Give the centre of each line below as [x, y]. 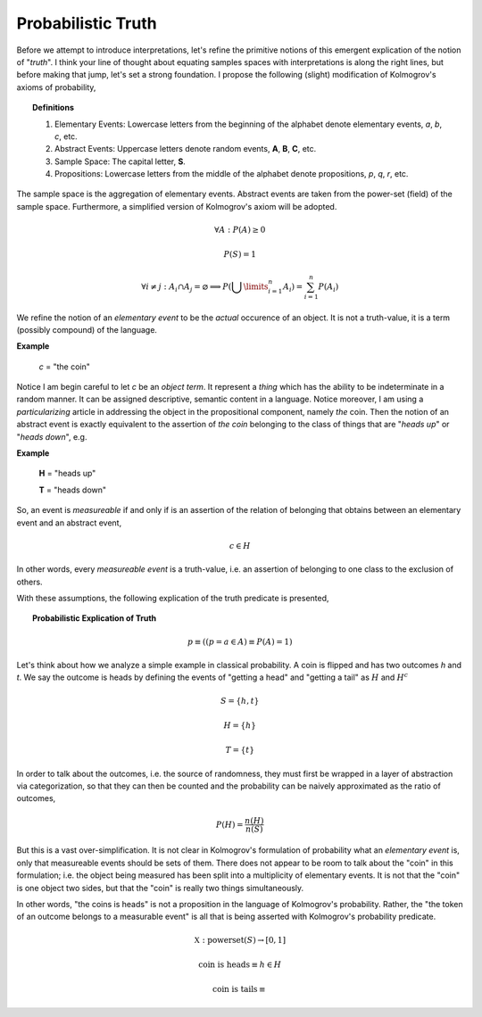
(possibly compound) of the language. [87, 329]
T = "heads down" [73, 490]
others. [30, 582]
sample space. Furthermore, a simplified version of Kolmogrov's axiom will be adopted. [177, 206]
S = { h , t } [240, 701]
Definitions [54, 108]
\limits [256, 286]
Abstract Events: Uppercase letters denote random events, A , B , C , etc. [186, 149]
